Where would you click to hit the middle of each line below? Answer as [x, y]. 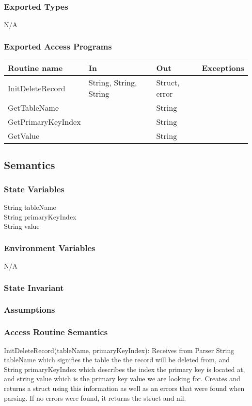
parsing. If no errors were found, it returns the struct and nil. [95, 398]
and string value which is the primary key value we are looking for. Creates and [122, 379]
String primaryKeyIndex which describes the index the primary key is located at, [125, 369]
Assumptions [30, 310]
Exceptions [223, 68]
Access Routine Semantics [56, 332]
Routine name [35, 68]
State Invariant [34, 287]
